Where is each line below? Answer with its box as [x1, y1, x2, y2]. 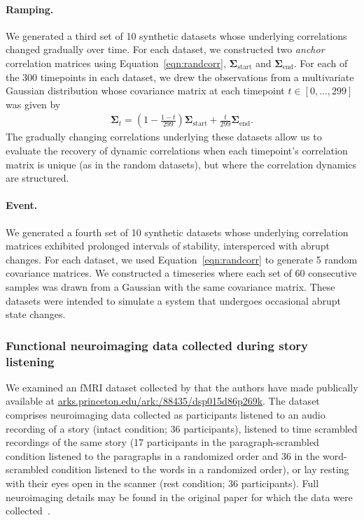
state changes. [6, 307, 66, 322]
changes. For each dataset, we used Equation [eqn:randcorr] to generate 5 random [6, 252, 358, 266]
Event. [6, 198, 38, 212]
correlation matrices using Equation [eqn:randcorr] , [6, 55, 226, 70]
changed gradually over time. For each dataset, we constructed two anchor [6, 42, 325, 57]
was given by [6, 96, 61, 111]
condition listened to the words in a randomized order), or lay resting [51, 462, 349, 477]
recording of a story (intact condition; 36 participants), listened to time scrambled [6, 421, 358, 435]
